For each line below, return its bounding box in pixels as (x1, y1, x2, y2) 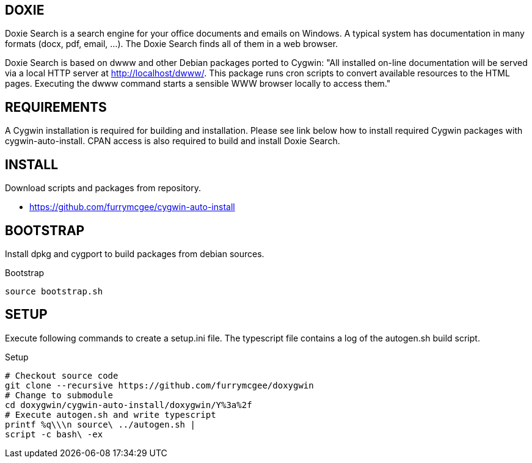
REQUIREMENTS (5, 99, 107, 115)
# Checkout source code (5, 370, 118, 381)
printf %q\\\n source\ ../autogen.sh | (5, 419, 195, 429)
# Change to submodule (5, 390, 114, 400)
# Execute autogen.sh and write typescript (5, 409, 216, 420)
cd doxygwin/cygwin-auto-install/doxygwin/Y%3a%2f (5, 399, 252, 410)
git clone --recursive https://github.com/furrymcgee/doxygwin (5, 380, 314, 390)
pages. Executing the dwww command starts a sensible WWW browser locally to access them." (5, 78, 391, 89)
